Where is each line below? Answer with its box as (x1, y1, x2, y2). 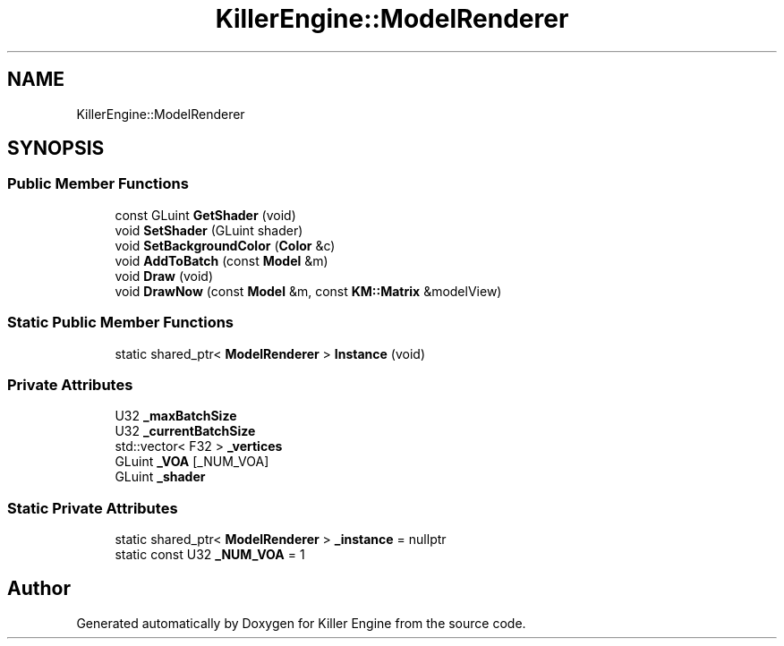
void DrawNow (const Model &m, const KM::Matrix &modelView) (115, 283, 502, 299)
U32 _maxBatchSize (115, 408, 237, 424)
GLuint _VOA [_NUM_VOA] (115, 454, 269, 470)
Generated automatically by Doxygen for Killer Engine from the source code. (76, 615, 526, 631)
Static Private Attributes (7, 498, 178, 517)
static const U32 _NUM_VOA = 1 (115, 547, 305, 563)
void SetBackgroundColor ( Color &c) (115, 237, 336, 253)
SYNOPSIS (7, 137, 105, 160)
